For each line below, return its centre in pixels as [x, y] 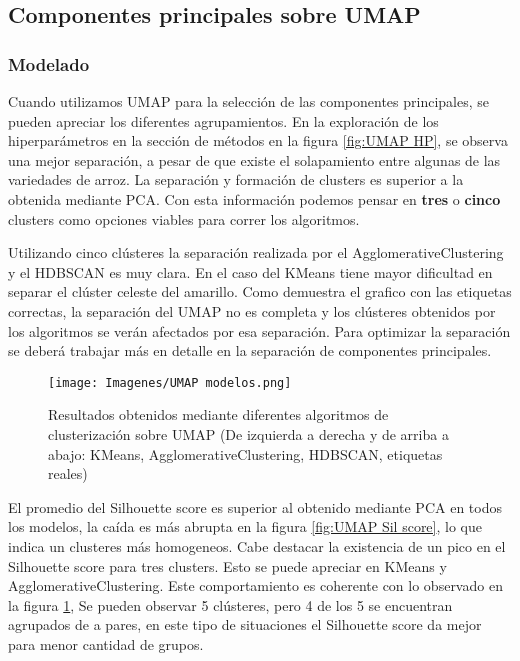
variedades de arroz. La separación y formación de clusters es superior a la [236, 179]
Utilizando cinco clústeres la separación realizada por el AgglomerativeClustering [256, 252]
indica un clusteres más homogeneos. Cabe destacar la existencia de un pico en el [257, 545]
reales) [68, 473]
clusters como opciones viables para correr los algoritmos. [184, 218]
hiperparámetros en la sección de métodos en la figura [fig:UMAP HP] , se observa [258, 140]
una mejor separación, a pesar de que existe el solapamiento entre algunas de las [254, 159]
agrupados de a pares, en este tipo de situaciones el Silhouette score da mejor [245, 624]
